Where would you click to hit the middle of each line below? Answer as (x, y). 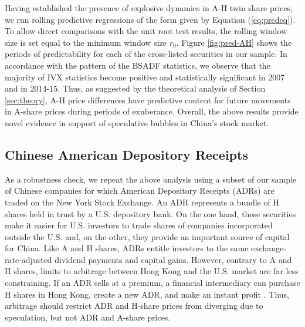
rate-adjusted (28, 259)
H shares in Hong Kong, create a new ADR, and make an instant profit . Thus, (147, 294)
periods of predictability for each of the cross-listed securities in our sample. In (146, 54)
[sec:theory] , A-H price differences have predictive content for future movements (148, 100)
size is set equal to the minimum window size (86, 42)
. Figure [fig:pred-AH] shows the (234, 42)
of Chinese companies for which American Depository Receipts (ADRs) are (140, 191)
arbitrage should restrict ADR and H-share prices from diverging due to (134, 306)
